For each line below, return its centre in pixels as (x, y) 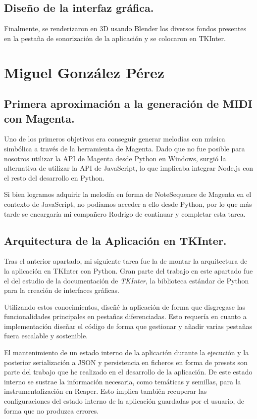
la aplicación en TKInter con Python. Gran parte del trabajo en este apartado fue (128, 270)
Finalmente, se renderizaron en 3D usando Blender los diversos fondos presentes (125, 28)
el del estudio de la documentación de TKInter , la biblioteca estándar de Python (127, 280)
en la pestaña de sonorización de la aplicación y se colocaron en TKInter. (115, 38)
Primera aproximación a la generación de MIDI (128, 104)
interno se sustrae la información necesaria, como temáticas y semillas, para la (123, 381)
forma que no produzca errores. (51, 410)
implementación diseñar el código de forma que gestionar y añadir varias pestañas (128, 326)
